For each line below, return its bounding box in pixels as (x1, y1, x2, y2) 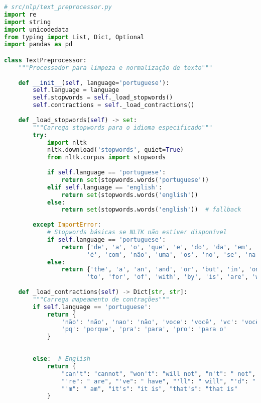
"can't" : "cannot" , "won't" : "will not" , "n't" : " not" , (61, 370, 256, 377)
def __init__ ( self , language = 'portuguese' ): (18, 79, 170, 86)
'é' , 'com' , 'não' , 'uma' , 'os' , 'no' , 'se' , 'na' (86, 251, 259, 258)
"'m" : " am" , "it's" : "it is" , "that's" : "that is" (61, 385, 238, 392)
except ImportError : (33, 221, 101, 229)
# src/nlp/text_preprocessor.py (4, 4, 112, 11)
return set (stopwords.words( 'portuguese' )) (61, 176, 209, 183)
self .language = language (33, 86, 119, 94)
